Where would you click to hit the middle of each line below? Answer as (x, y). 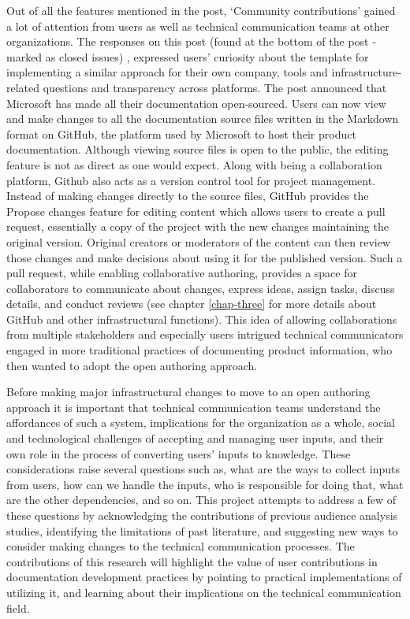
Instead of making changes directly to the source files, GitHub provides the (188, 196)
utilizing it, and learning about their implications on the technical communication (204, 592)
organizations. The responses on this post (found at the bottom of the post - (191, 41)
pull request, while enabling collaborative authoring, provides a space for (182, 273)
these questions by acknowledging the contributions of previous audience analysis (202, 515)
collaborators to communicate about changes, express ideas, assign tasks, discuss (201, 288)
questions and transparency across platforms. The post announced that (215, 87)
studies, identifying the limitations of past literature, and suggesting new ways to (202, 530)
